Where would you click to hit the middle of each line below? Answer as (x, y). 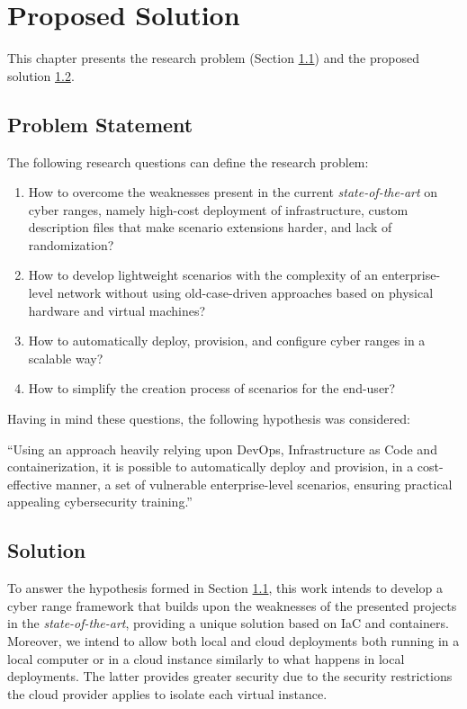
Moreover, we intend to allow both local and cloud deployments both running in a (233, 641)
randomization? (71, 244)
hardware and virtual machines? (117, 310)
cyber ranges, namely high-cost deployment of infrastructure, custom (218, 209)
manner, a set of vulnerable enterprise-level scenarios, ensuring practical (254, 484)
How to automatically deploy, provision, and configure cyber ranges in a (227, 341)
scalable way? (66, 358)
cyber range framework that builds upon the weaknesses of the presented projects (232, 605)
